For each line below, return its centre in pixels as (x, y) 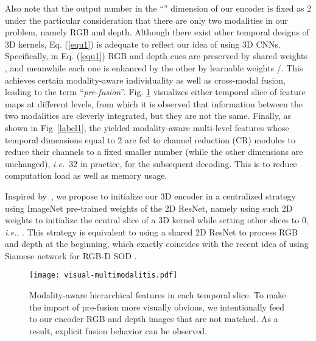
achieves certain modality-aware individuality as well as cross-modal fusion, (146, 80)
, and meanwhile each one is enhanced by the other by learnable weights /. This (154, 67)
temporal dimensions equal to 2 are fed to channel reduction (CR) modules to (150, 139)
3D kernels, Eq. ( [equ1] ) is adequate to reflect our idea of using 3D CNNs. (143, 44)
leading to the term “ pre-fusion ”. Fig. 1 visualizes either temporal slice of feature (155, 92)
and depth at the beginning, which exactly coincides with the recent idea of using (157, 244)
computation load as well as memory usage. (86, 175)
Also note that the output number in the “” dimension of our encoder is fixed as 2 (158, 8)
